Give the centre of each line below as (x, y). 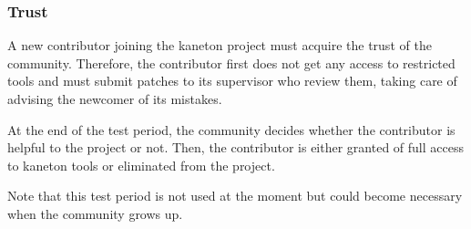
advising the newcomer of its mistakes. (115, 99)
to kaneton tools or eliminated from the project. (141, 165)
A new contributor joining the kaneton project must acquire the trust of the (220, 45)
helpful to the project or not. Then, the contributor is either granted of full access (235, 147)
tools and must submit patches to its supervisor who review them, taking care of (232, 81)
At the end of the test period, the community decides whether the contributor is (231, 129)
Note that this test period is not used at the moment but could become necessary (235, 196)
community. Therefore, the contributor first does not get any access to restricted (231, 62)
